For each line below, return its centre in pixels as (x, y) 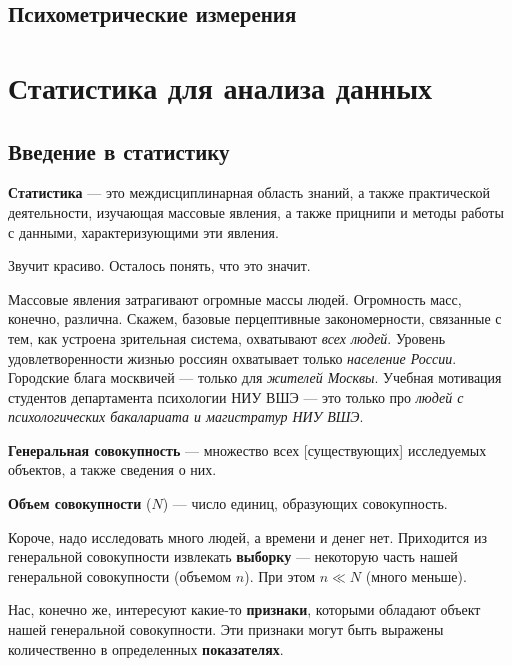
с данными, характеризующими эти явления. (143, 231)
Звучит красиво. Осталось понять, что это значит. (159, 265)
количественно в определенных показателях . (146, 648)
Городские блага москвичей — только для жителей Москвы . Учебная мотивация (255, 377)
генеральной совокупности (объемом (120, 575)
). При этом (279, 575)
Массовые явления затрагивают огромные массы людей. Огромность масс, (235, 298)
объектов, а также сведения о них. (112, 469)
